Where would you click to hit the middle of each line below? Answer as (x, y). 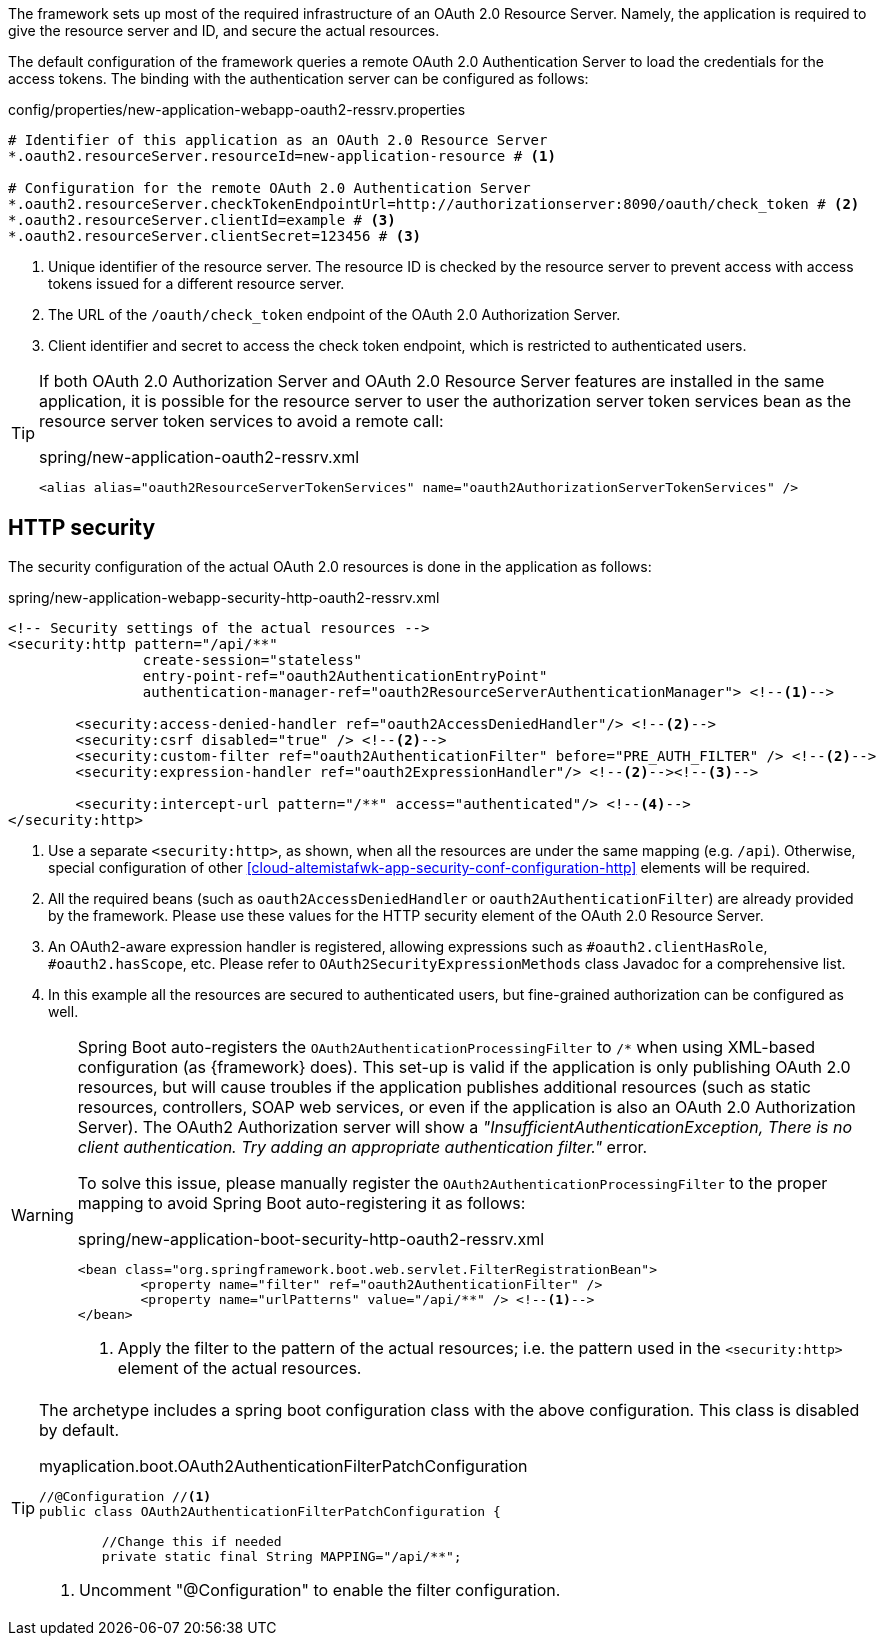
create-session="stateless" (252, 659)
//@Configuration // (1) (125, 1496)
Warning (42, 1215)
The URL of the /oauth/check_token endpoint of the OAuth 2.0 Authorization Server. (334, 314)
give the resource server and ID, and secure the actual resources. (224, 30)
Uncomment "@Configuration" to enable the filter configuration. (320, 1589)
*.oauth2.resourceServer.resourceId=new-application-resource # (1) (282, 156)
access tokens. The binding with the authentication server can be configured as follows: (298, 78)
